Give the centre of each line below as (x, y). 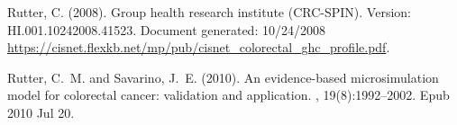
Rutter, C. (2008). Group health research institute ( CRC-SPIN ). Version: (209, 12)
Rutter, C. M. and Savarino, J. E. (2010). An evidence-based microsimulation (223, 77)
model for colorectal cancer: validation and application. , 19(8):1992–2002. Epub (228, 95)
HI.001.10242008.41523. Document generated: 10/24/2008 (166, 29)
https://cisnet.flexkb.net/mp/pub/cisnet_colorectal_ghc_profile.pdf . (199, 47)
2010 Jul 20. (41, 112)
